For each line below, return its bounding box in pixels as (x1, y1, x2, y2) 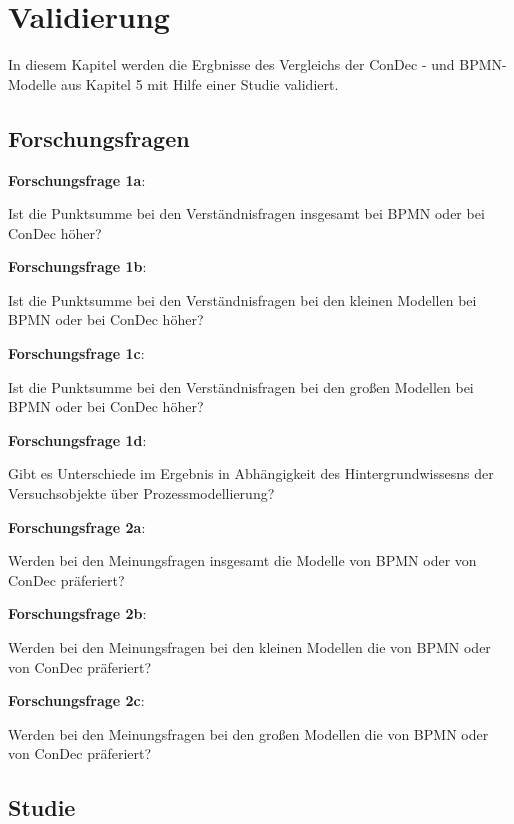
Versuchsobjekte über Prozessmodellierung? (8, 483, 275, 504)
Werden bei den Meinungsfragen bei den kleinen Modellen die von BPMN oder (8, 637, 491, 658)
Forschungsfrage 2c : (8, 690, 145, 711)
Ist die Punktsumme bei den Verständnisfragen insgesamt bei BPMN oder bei (8, 203, 485, 224)
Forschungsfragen (8, 122, 190, 153)
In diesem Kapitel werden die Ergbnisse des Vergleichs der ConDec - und (8, 54, 455, 75)
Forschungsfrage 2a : (8, 516, 146, 537)
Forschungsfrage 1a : (8, 169, 146, 190)
